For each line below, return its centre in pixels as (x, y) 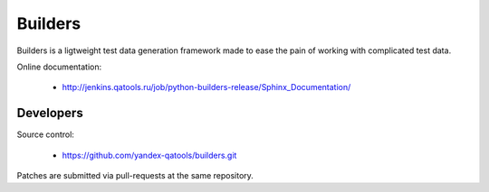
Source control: (45, 134)
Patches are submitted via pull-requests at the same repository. (135, 176)
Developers (50, 113)
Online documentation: (59, 67)
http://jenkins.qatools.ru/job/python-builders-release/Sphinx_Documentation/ (206, 87)
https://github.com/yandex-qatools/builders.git (149, 155)
